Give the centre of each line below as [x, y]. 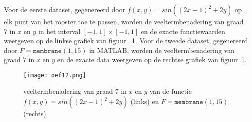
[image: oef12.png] [55, 75]
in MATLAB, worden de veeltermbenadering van [162, 50]
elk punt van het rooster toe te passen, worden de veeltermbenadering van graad [124, 21]
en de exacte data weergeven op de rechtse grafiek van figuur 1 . [152, 60]
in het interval [59, 31]
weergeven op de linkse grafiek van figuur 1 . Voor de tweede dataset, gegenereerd [126, 41]
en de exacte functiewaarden [183, 31]
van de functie [171, 91]
